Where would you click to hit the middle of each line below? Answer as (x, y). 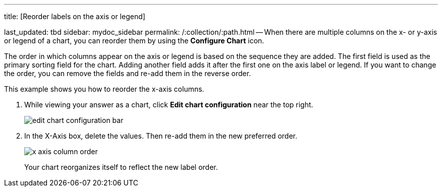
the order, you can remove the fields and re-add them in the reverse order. (128, 73)
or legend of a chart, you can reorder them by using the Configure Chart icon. (134, 41)
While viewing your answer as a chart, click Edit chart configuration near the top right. (169, 105)
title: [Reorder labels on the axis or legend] (75, 16)
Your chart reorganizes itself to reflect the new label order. (121, 167)
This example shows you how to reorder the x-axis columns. (104, 89)
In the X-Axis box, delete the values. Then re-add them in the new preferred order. (161, 136)
